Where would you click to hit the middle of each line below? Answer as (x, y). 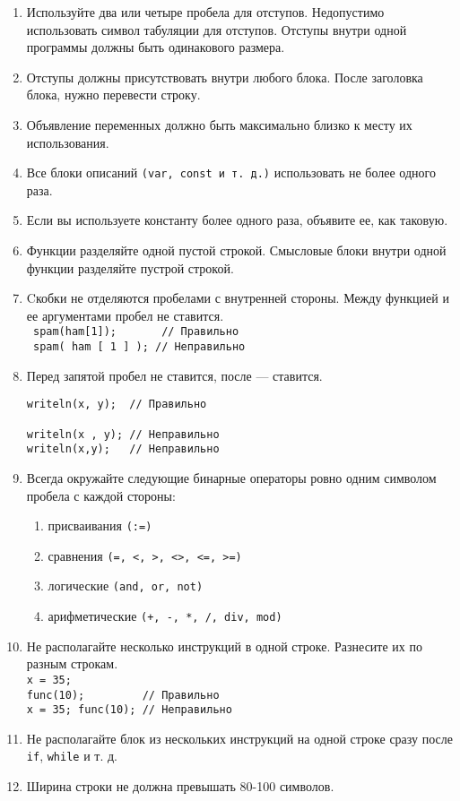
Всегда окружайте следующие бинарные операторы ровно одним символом (231, 477)
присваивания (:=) (100, 525)
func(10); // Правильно (123, 695)
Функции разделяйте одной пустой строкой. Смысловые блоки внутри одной (236, 250)
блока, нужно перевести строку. (113, 95)
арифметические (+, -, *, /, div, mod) (165, 616)
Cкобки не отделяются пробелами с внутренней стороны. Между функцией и (238, 298)
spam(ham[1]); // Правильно (136, 332)
